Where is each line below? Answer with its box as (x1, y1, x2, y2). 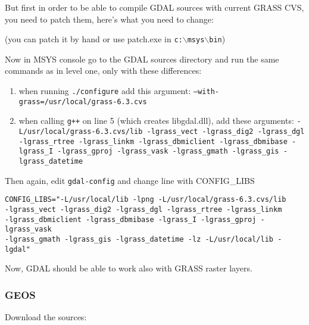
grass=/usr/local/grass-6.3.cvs (18, 97, 147, 106)
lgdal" (5, 245, 30, 254)
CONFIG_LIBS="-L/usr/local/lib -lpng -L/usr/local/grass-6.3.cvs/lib (5, 195, 286, 204)
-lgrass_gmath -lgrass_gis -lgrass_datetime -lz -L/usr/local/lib (5, 235, 274, 243)
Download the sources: (5, 311, 87, 323)
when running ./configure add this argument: (18, 85, 191, 97)
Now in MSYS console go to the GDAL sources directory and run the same (5, 52, 279, 65)
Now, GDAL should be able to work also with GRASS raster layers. (5, 262, 252, 274)
